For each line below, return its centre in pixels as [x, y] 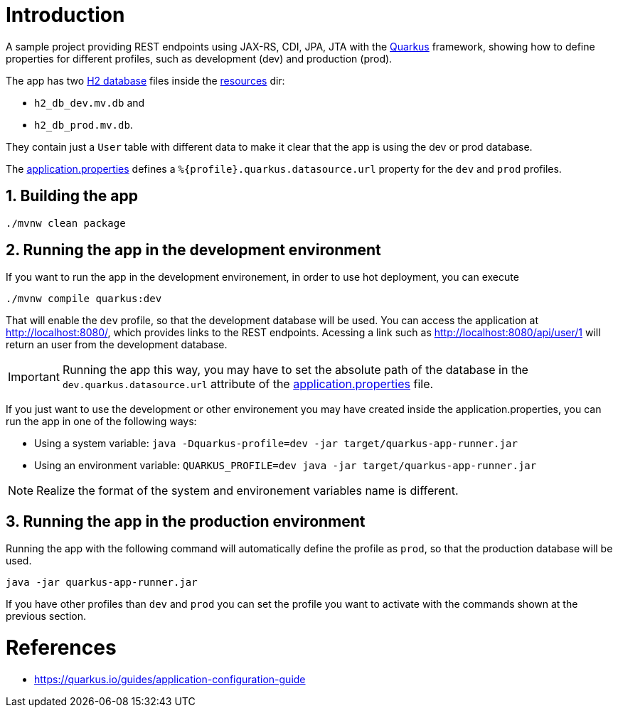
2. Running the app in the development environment [193, 250]
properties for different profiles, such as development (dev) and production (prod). [199, 58]
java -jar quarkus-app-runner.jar [102, 583]
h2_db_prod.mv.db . [84, 124]
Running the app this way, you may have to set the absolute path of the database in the [295, 370]
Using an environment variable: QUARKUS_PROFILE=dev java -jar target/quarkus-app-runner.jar [286, 466]
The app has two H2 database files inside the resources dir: [145, 80]
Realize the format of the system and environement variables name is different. [247, 491]
